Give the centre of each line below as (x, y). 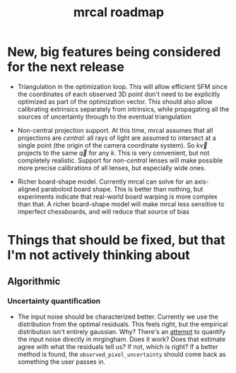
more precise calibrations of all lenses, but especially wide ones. (112, 167)
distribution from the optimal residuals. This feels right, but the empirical (123, 324)
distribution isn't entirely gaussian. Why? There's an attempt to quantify (122, 331)
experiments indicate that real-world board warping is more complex (117, 196)
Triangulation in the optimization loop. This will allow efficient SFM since (123, 86)
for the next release (66, 67)
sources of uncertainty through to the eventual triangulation (105, 117)
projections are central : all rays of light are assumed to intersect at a (117, 138)
